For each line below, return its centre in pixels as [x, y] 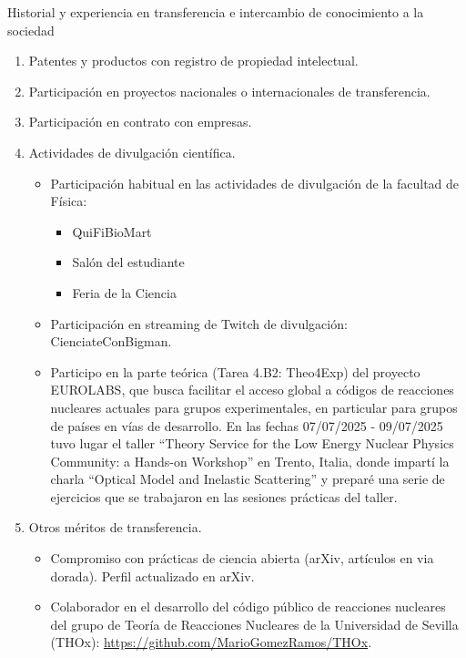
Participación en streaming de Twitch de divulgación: [199, 323]
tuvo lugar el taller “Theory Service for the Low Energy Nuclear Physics [252, 443]
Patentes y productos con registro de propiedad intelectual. [193, 61]
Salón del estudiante [128, 262]
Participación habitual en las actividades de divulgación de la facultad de [255, 183]
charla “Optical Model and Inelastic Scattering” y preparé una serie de [248, 479]
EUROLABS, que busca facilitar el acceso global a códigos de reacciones [252, 390]
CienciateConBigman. [111, 341]
